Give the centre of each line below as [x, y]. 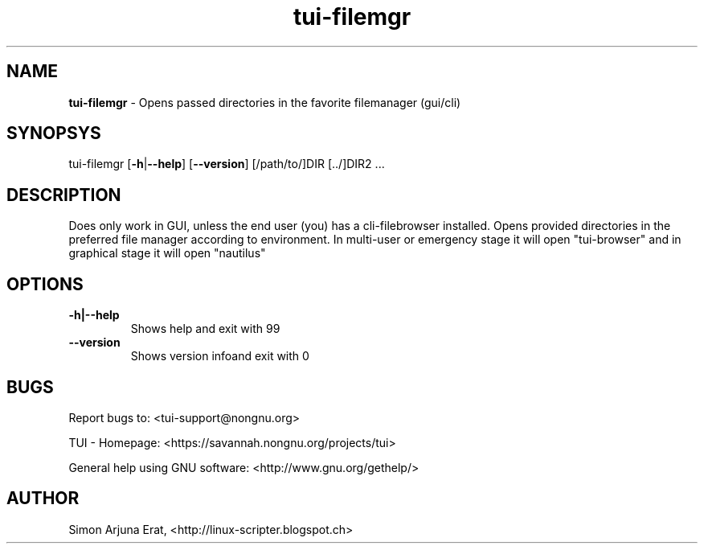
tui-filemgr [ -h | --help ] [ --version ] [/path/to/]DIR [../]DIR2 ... [227, 164]
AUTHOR [43, 499]
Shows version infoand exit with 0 [220, 356]
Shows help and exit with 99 [205, 329]
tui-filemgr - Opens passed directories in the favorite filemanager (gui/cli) [265, 102]
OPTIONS [45, 284]
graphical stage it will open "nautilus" [167, 253]
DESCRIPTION [64, 195]
